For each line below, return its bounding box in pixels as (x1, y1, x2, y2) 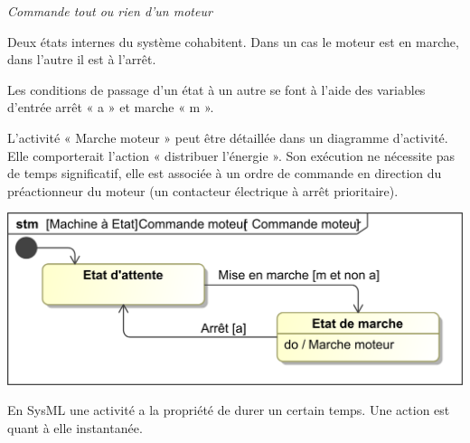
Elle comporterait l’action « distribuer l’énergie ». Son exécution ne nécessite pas (7, 146, 455, 165)
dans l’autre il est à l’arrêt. (7, 50, 156, 69)
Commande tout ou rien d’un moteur (7, 2, 212, 20)
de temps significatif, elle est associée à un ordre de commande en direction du (7, 164, 442, 183)
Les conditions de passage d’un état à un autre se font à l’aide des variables (7, 80, 426, 99)
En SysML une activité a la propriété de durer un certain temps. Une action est (7, 401, 450, 419)
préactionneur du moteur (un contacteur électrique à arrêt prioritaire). (7, 181, 399, 200)
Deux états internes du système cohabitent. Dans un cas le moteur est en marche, (7, 32, 459, 51)
